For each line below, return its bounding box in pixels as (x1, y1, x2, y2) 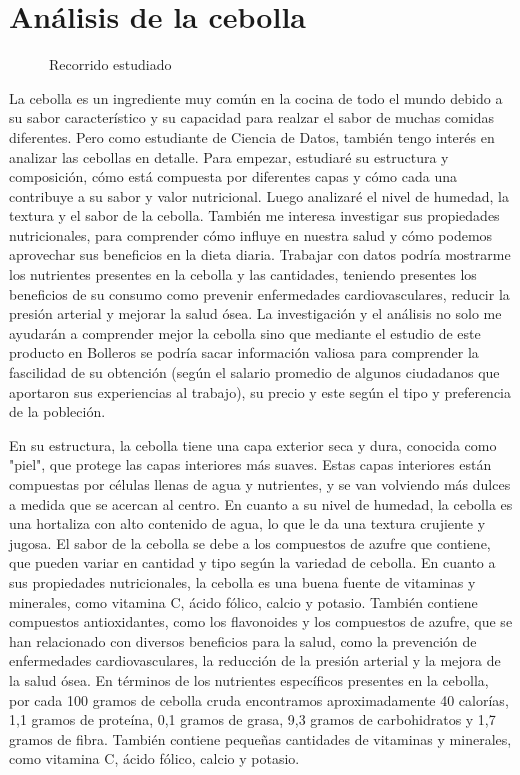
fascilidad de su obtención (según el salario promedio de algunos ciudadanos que (9, 362, 500, 383)
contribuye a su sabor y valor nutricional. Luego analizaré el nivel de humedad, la (9, 185, 509, 206)
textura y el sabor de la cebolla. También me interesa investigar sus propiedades (9, 205, 500, 226)
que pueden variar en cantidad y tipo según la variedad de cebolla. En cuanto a (9, 552, 496, 573)
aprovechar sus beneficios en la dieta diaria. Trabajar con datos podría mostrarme (9, 244, 511, 265)
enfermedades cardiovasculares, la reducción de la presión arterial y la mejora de (9, 650, 501, 671)
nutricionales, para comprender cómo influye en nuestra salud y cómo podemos (9, 224, 493, 245)
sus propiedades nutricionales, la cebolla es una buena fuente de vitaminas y (9, 571, 476, 592)
